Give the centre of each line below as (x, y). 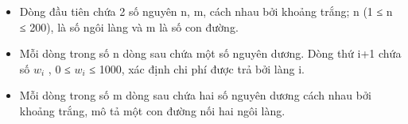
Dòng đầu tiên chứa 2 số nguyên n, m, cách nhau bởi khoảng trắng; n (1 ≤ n (206, 11)
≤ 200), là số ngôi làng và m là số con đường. (129, 26)
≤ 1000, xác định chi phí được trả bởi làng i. (197, 68)
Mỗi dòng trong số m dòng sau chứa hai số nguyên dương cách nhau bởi (195, 95)
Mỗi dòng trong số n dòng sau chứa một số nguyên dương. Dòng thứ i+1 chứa (210, 53)
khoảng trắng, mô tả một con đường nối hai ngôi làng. (152, 110)
